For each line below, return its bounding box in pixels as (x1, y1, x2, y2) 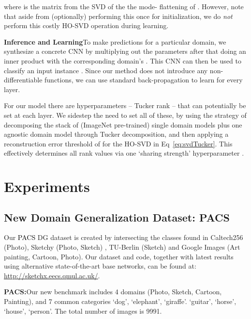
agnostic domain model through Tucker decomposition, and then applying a (4, 129, 229, 139)
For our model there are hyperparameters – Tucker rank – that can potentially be (4, 100, 246, 111)
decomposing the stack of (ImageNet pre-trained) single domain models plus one (4, 119, 242, 129)
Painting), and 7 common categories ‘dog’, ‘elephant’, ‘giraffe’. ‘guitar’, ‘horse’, (4, 296, 236, 306)
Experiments (4, 176, 90, 196)
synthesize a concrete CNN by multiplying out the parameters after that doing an (4, 46, 246, 56)
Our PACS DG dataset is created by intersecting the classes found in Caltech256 (4, 232, 243, 242)
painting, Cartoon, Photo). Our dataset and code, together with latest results (4, 251, 234, 261)
